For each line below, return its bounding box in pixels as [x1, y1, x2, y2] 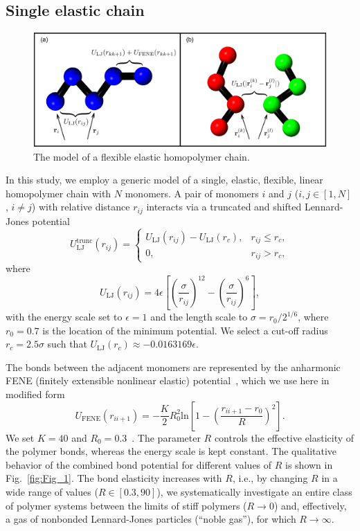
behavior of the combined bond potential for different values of [6, 457, 272, 471]
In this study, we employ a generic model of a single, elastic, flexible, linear [6, 172, 323, 187]
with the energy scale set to [6, 309, 123, 324]
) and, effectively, [273, 498, 347, 512]
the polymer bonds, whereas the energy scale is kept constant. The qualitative [6, 444, 337, 458]
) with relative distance [31, 199, 130, 214]
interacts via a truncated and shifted [146, 199, 302, 214]
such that [47, 336, 87, 351]
